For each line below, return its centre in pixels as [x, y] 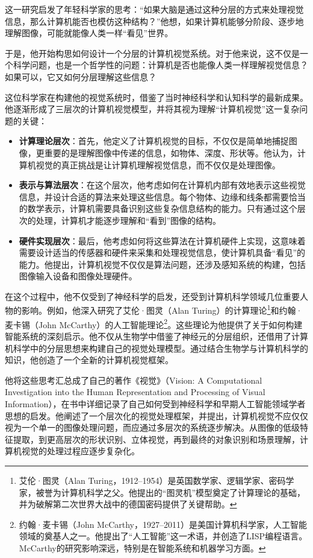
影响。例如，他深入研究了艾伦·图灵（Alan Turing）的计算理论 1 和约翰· [162, 309]
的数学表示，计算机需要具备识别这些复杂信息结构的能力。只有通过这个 [158, 208]
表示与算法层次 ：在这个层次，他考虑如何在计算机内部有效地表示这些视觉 [162, 185]
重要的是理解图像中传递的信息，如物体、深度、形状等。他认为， [171, 152]
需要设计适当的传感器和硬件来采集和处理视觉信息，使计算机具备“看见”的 [162, 252]
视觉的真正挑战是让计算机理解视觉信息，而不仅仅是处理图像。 [158, 164]
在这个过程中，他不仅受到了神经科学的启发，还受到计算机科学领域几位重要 [152, 296]
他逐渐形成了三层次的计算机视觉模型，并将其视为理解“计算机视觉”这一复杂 [152, 109]
